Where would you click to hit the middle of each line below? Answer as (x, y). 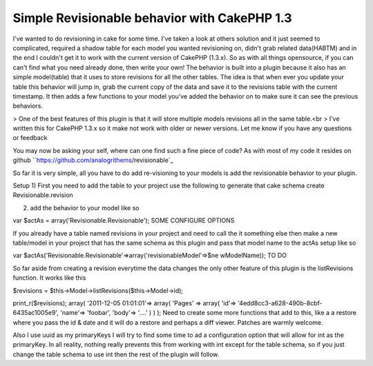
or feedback (30, 138)
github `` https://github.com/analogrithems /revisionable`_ (93, 160)
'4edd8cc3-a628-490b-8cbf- (280, 303)
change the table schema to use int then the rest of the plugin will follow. (116, 354)
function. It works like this (49, 278)
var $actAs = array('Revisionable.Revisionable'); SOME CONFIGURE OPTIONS (124, 221)
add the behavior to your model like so (85, 207)
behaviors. (28, 106)
